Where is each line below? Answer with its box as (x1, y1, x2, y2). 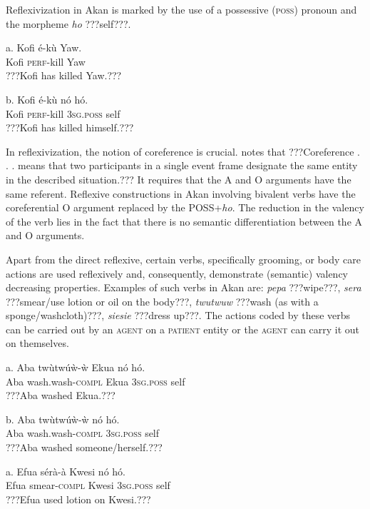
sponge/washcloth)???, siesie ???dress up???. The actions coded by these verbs (6, 308, 351, 323)
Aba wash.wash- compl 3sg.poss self (6, 425, 160, 440)
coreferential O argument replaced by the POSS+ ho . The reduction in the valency (6, 200, 364, 215)
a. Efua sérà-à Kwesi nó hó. (6, 463, 125, 478)
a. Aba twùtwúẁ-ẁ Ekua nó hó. (6, 360, 145, 375)
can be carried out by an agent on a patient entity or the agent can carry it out (6, 321, 360, 336)
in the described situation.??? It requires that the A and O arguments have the (6, 171, 351, 186)
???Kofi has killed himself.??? (6, 120, 134, 135)
